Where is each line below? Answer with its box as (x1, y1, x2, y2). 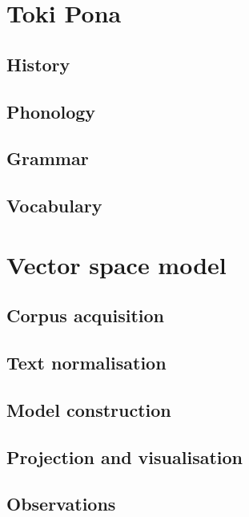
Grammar (6, 146, 89, 171)
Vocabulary (6, 193, 102, 218)
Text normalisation (6, 350, 167, 375)
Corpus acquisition (6, 303, 165, 328)
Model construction (6, 397, 171, 422)
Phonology (6, 99, 96, 123)
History (6, 51, 70, 76)
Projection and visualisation (6, 444, 243, 469)
